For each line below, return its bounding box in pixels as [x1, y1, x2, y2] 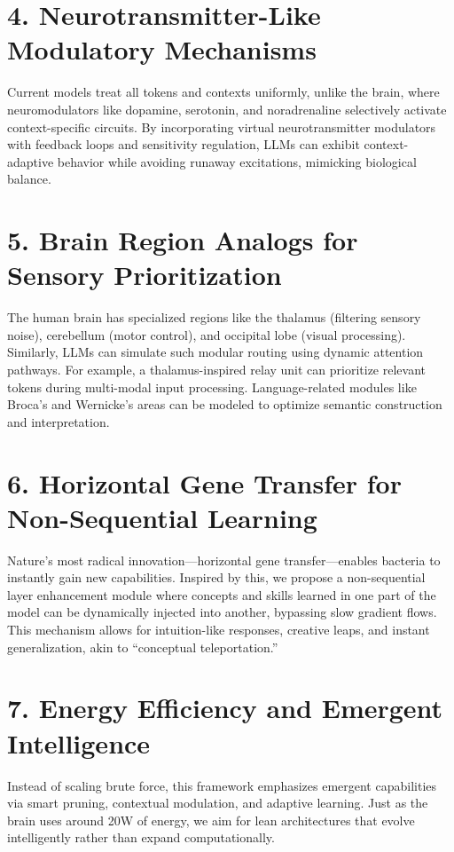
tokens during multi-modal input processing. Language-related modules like [7, 377, 417, 396]
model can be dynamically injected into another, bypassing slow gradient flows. [7, 603, 437, 621]
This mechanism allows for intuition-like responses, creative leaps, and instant [7, 620, 430, 639]
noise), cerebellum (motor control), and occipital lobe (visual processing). [7, 325, 406, 343]
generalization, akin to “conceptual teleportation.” [7, 637, 278, 656]
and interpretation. [7, 412, 110, 430]
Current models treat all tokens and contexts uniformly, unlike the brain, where [7, 83, 440, 101]
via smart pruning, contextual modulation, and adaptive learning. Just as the [7, 793, 428, 812]
